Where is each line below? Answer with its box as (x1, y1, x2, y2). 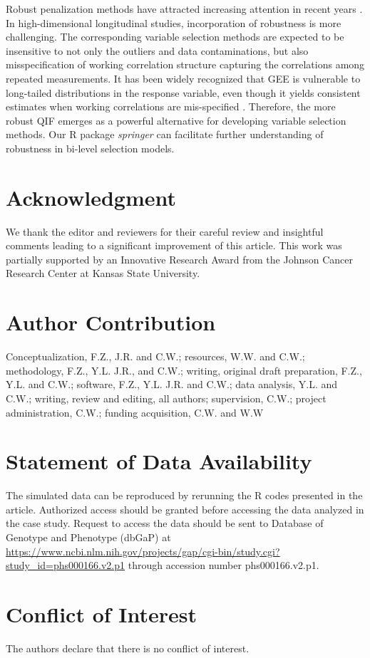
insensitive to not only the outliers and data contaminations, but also (6, 43, 309, 58)
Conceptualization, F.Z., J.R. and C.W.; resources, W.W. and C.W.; (6, 349, 305, 364)
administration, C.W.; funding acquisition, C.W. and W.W (6, 404, 264, 419)
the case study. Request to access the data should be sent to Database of (6, 516, 324, 531)
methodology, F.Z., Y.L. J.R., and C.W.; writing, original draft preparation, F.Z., (6, 362, 362, 377)
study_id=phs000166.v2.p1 (6, 558, 125, 573)
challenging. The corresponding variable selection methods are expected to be (6, 29, 344, 44)
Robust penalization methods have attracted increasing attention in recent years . (6, 1, 363, 16)
